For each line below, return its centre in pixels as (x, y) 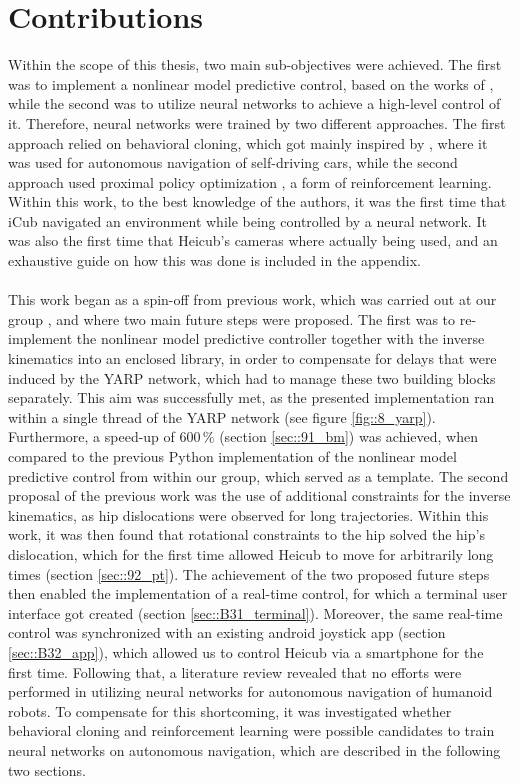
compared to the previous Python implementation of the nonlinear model (232, 456)
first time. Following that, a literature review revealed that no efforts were (235, 671)
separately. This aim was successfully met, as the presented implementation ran (251, 397)
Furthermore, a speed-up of (91, 436)
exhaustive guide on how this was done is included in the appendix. (214, 260)
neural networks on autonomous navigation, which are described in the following (254, 749)
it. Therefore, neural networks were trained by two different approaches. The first (257, 122)
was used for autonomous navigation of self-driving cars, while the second (233, 162)
